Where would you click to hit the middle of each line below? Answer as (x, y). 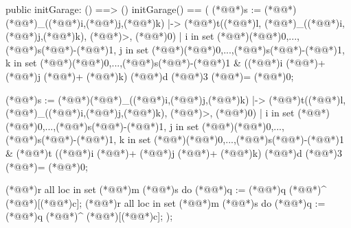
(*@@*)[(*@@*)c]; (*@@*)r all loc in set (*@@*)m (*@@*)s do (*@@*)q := (166, 202)
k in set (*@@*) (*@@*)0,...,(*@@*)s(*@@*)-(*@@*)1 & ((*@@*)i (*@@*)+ (166, 63)
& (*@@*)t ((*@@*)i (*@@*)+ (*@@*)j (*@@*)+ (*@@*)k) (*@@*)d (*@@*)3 (174, 152)
